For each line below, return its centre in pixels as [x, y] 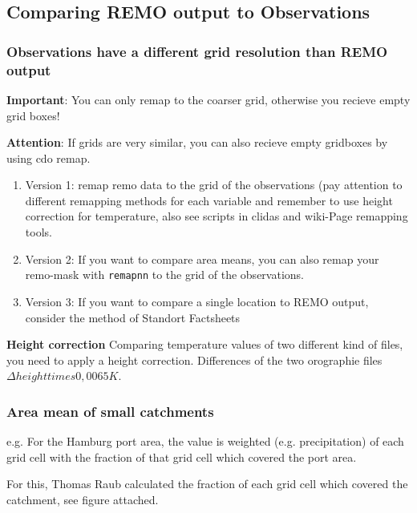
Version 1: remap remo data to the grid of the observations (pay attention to [214, 185]
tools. [38, 232]
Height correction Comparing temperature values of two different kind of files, [205, 344]
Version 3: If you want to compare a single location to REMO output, [197, 301]
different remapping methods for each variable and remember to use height [209, 200]
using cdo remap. [49, 158]
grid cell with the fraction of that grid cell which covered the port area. [182, 456]
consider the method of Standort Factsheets [133, 317]
